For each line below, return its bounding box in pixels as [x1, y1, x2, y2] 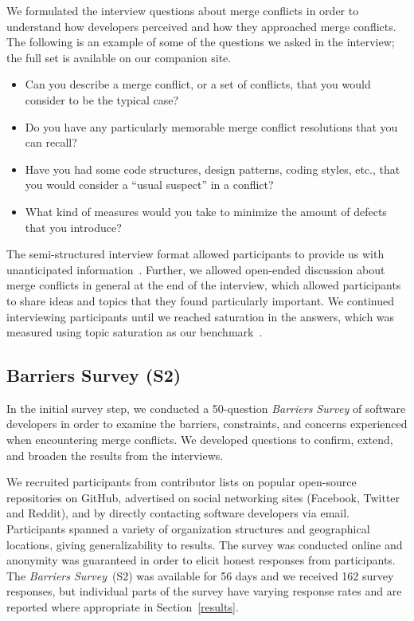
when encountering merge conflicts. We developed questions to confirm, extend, [6, 431, 393, 448]
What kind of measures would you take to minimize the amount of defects [25, 202, 387, 219]
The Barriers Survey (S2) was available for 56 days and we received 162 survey [6, 567, 394, 584]
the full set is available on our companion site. [6, 49, 232, 65]
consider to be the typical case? [25, 91, 179, 108]
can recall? [25, 134, 77, 151]
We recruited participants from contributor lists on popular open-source [6, 474, 357, 490]
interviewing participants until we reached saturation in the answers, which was [6, 308, 395, 324]
